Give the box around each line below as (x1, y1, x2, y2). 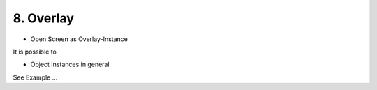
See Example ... (13, 73, 58, 82)
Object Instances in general (30, 60, 110, 69)
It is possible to (13, 47, 57, 56)
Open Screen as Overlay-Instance (30, 35, 128, 43)
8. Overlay (13, 10, 75, 26)
